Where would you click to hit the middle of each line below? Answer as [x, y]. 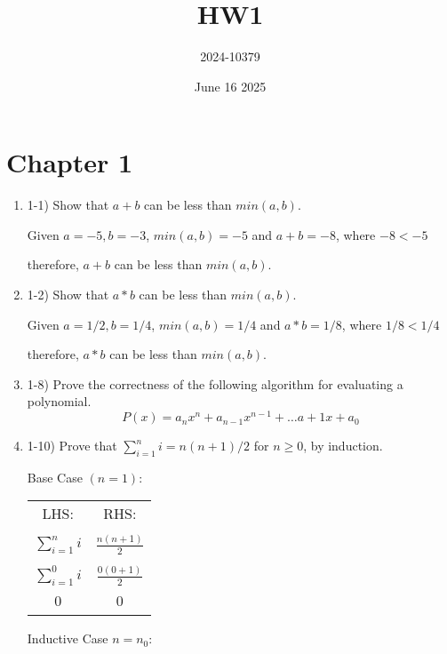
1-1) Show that [68, 205]
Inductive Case [68, 638]
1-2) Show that [68, 295]
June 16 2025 [230, 86]
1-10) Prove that [72, 446]
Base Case [55, 477]
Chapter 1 [70, 162]
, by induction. [343, 446]
